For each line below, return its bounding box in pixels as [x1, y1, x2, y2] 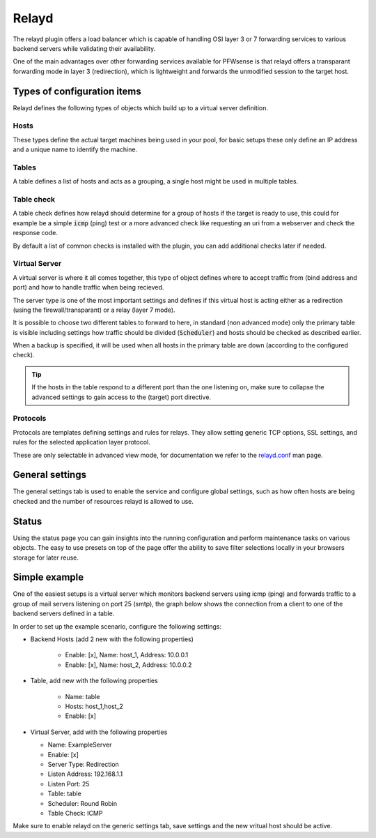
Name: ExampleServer [47, 740, 112, 749]
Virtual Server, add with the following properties [30, 728, 168, 736]
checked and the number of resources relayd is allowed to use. [13, 497, 194, 505]
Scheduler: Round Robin [47, 799, 118, 807]
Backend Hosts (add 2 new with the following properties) [30, 635, 194, 643]
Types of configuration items [13, 85, 142, 97]
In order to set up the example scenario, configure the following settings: [13, 622, 222, 631]
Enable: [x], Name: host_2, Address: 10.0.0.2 [65, 660, 192, 669]
